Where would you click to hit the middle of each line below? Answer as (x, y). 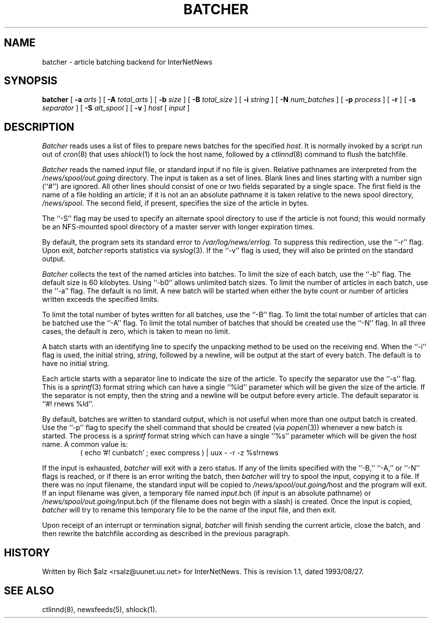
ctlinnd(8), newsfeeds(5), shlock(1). (100, 609)
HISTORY (27, 552)
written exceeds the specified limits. (101, 299)
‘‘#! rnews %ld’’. (68, 404)
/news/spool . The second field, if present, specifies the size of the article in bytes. (176, 203)
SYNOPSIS (31, 81)
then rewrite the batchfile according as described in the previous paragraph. (166, 534)
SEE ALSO (29, 590)
